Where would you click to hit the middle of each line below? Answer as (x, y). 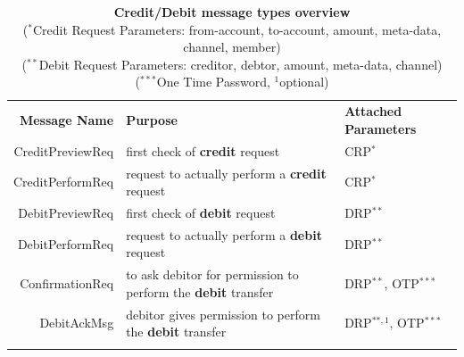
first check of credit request (203, 150)
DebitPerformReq (66, 243)
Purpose (152, 120)
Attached (373, 111)
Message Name (66, 120)
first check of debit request (201, 212)
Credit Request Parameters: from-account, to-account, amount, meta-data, (237, 29)
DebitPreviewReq (66, 212)
